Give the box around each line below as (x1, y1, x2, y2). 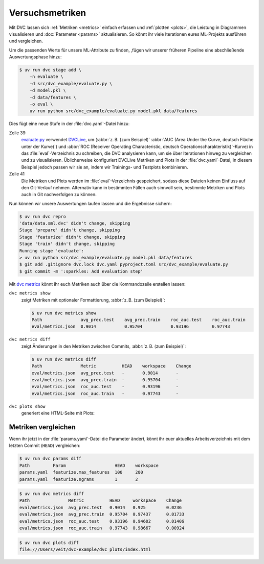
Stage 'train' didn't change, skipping (19, 241, 115, 247)
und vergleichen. (9, 38, 44, 44)
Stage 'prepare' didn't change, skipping (19, 227, 120, 233)
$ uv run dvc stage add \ (19, 67, 82, 73)
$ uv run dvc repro (19, 214, 66, 219)
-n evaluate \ (29, 74, 64, 79)
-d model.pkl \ (29, 88, 66, 93)
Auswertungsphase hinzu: (9, 54, 62, 60)
